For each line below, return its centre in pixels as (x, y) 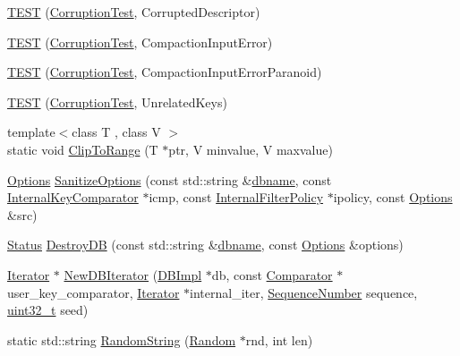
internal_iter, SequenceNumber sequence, (304, 292)
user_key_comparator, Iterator (94, 292)
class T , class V (116, 132)
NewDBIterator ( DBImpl (133, 274)
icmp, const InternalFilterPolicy (236, 197)
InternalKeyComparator (73, 197)
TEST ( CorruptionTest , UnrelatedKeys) (117, 102)
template (31, 132)
